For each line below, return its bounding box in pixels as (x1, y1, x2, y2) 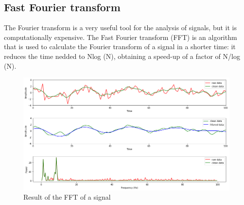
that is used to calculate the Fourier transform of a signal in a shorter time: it (4, 41, 236, 52)
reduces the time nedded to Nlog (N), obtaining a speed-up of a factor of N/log (4, 51, 240, 61)
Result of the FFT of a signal (23, 192, 111, 202)
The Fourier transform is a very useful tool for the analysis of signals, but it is (4, 22, 237, 33)
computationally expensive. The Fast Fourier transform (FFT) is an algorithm (4, 32, 237, 42)
